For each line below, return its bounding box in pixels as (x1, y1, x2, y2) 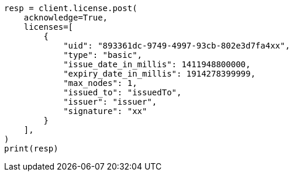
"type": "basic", (63, 50, 143, 60)
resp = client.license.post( (4, 4, 137, 13)
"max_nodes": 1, (63, 78, 137, 88)
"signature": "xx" (63, 106, 147, 116)
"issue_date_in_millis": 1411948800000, (63, 60, 251, 69)
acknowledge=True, (23, 13, 108, 22)
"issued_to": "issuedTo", (63, 88, 182, 97)
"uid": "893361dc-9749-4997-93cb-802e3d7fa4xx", (63, 41, 290, 50)
